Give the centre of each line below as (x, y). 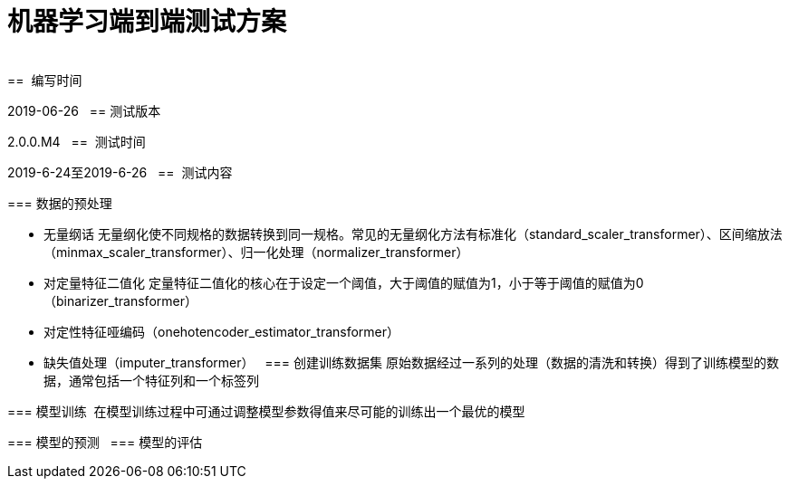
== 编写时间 (45, 80)
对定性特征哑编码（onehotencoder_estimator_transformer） (222, 331)
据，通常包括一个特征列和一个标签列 (151, 380)
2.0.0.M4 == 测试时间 (77, 141)
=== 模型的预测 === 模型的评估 (105, 442)
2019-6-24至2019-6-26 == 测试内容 (120, 172)
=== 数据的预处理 (60, 203)
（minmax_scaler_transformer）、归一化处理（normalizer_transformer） (256, 252)
